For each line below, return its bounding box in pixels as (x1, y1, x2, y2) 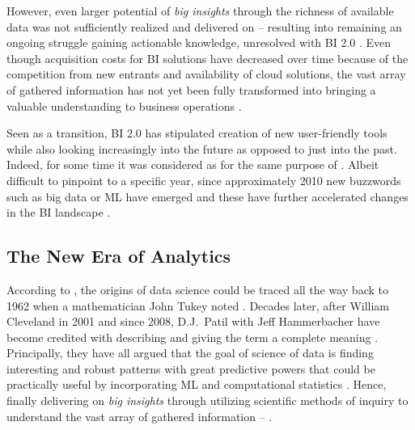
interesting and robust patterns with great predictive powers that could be (6, 360, 375, 377)
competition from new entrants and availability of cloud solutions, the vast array (6, 65, 406, 82)
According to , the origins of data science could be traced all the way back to (6, 280, 388, 297)
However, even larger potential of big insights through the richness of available (6, 2, 394, 19)
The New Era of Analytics (6, 243, 231, 268)
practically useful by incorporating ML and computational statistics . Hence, (6, 376, 387, 393)
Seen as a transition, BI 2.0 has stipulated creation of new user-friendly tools (6, 124, 387, 141)
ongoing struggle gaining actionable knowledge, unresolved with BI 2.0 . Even (6, 34, 392, 51)
